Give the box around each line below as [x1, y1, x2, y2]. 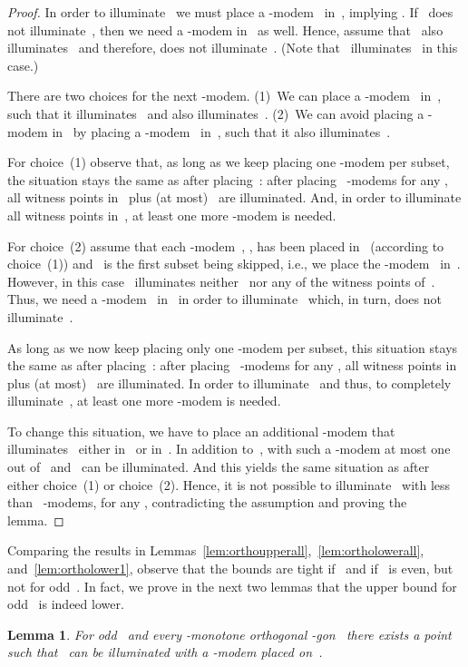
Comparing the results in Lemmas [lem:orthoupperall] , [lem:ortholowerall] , [7, 541, 424, 560]
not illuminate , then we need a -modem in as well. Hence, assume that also [7, 20, 444, 39]
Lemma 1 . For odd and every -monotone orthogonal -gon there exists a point [7, 624, 452, 643]
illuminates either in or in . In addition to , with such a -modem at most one [7, 439, 451, 458]
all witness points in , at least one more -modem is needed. [7, 205, 336, 224]
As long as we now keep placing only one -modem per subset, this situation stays [7, 338, 458, 357]
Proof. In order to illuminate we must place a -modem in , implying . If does [7, 3, 453, 21]
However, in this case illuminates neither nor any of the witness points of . [7, 271, 435, 290]
